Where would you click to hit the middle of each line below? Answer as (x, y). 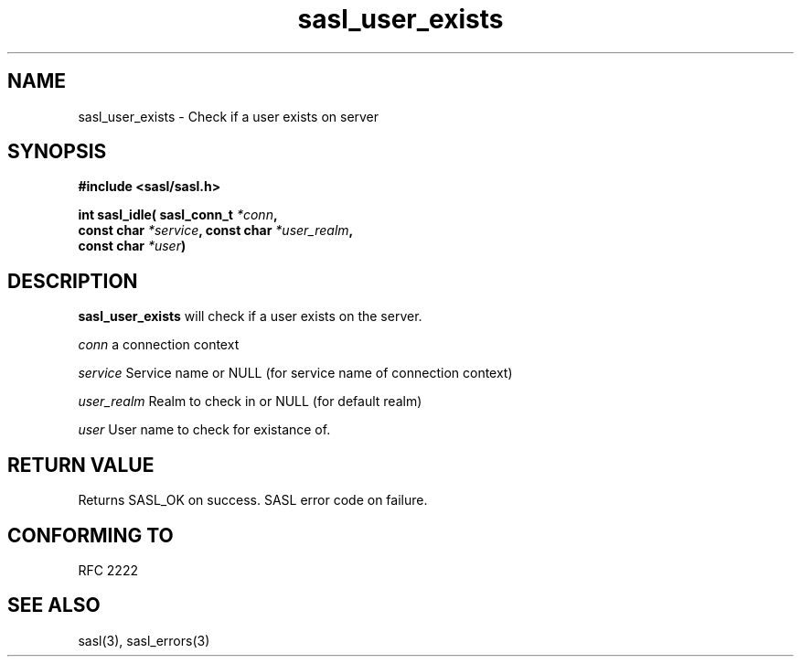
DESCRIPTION (73, 281)
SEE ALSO (54, 605)
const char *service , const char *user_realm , (216, 230)
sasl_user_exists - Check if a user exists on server (229, 116)
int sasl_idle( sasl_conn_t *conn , (178, 215)
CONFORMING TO (91, 535)
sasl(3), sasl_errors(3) (144, 640)
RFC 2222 (108, 570)
